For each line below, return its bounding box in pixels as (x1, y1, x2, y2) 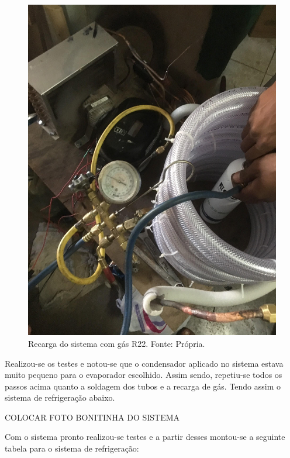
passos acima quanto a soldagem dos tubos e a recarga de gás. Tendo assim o (5, 380, 281, 392)
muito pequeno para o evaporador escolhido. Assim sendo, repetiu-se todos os (5, 369, 282, 381)
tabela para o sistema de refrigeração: (5, 442, 139, 454)
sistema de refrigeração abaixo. (5, 391, 115, 404)
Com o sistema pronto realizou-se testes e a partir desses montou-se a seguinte (5, 431, 285, 443)
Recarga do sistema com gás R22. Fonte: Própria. (28, 337, 205, 349)
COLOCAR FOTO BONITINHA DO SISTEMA (5, 411, 180, 423)
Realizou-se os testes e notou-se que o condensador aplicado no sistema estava (5, 357, 284, 369)
